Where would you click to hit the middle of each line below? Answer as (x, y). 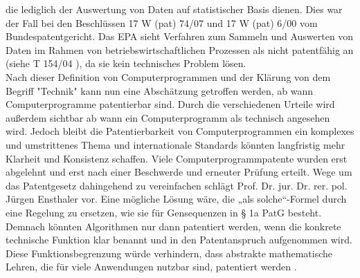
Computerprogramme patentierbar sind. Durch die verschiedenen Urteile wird (170, 104)
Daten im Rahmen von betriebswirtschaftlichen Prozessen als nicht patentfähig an (180, 49)
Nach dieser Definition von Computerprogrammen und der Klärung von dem (168, 76)
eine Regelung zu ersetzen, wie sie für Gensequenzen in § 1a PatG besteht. (164, 212)
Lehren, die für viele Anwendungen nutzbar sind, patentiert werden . (151, 267)
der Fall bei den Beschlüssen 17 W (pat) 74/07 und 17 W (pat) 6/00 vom (162, 22)
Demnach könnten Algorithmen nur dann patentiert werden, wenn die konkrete (173, 226)
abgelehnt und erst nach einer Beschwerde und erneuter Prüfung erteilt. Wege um (179, 172)
